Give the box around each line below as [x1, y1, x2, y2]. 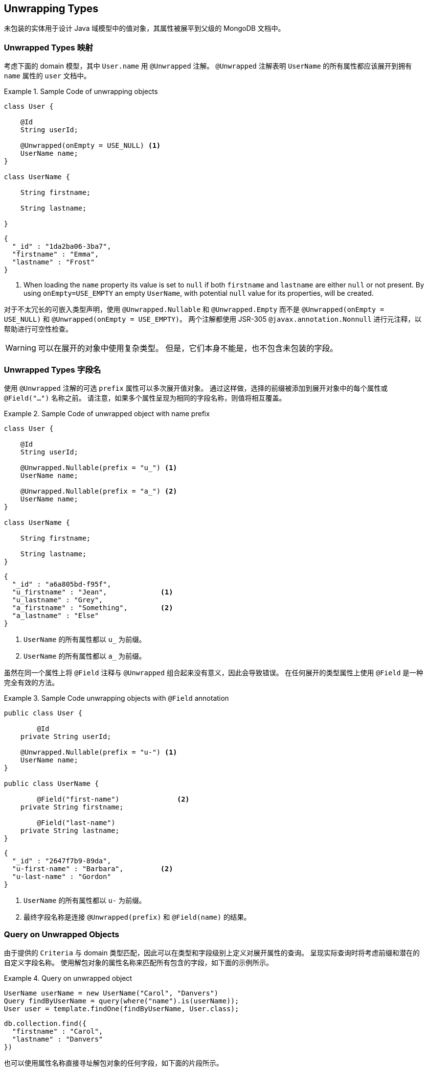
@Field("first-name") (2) [37, 795, 190, 803]
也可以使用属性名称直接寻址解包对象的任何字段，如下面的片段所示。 [4, 1058, 223, 1067]
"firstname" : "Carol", [12, 1027, 103, 1035]
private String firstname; [20, 803, 124, 811]
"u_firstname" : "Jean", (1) [12, 588, 173, 596]
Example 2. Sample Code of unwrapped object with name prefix [4, 409, 210, 418]
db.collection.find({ [4, 1019, 87, 1027]
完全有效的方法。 [4, 678, 59, 687]
